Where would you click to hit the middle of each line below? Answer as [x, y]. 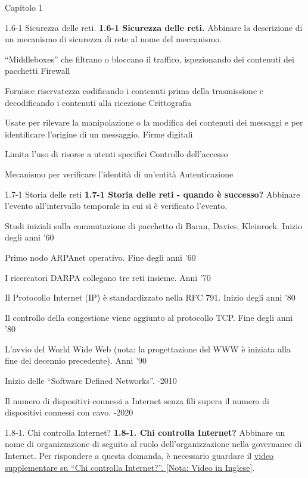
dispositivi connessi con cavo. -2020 [69, 412]
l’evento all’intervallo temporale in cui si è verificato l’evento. [116, 206]
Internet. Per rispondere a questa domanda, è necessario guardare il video [139, 456]
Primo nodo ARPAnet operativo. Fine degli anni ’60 [100, 257]
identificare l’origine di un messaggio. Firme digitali [99, 134]
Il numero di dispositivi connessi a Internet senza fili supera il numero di [137, 400]
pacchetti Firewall [38, 71]
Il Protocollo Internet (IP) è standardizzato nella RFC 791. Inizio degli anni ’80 [150, 297]
